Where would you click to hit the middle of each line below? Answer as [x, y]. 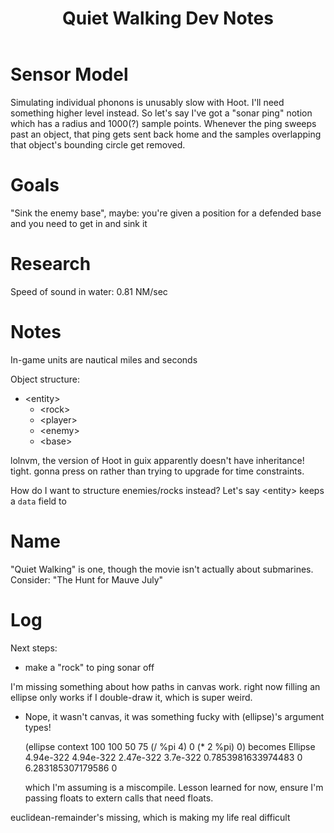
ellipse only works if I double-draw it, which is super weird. [131, 697]
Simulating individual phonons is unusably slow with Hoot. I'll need [147, 102]
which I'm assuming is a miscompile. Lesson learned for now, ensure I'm [174, 787]
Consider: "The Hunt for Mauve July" [87, 579]
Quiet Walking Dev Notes [168, 18]
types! [38, 727]
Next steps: [34, 648]
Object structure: [45, 379]
